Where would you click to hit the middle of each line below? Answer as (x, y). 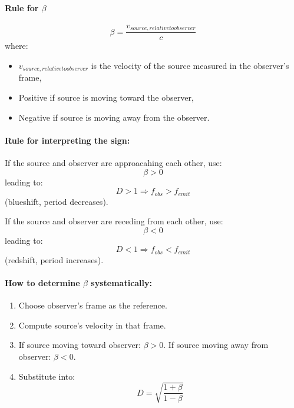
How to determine (42, 282)
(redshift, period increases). (54, 259)
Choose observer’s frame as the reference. (93, 305)
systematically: (122, 282)
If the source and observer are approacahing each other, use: (113, 162)
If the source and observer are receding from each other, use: (114, 221)
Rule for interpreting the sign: (67, 140)
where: (16, 46)
